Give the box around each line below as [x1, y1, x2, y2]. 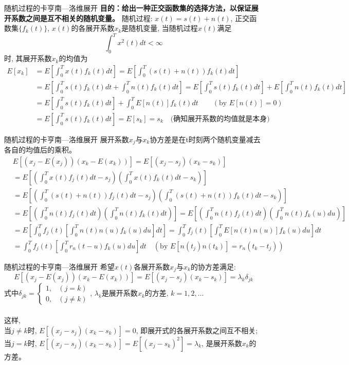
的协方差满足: [190, 261, 236, 272]
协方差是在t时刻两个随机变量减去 [150, 133, 261, 144]
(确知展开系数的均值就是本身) [170, 115, 270, 123]
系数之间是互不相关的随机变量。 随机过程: [11, 12, 153, 23]
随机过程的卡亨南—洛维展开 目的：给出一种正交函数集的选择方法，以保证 [4, 3, 251, 13]
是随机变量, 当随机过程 [121, 23, 198, 33]
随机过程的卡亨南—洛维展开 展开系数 [4, 133, 129, 144]
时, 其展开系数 [4, 53, 52, 64]
